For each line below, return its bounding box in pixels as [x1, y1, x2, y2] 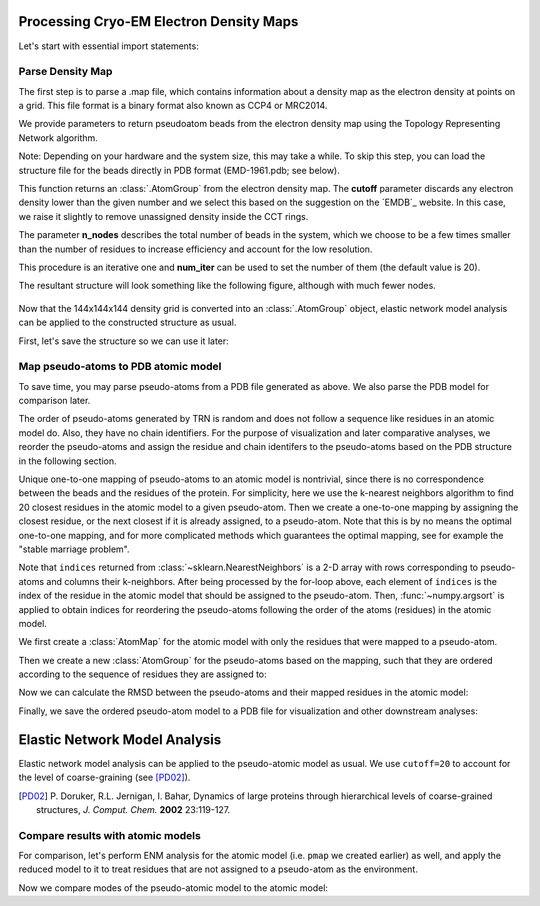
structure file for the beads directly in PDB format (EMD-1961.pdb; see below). [18, 164, 340, 176]
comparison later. [18, 395, 91, 407]
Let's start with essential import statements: [18, 40, 199, 52]
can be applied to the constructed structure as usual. [18, 316, 237, 329]
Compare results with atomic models [18, 828, 202, 842]
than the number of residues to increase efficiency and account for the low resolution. [18, 243, 373, 255]
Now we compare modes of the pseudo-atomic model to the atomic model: [18, 881, 329, 894]
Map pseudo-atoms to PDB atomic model [18, 360, 222, 374]
